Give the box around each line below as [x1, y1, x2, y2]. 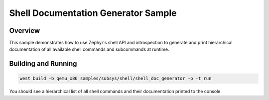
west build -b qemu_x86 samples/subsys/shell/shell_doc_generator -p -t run [19, 76, 212, 82]
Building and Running [9, 60, 77, 68]
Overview [9, 26, 40, 35]
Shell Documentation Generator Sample [9, 7, 177, 18]
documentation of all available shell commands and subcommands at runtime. [9, 46, 169, 52]
